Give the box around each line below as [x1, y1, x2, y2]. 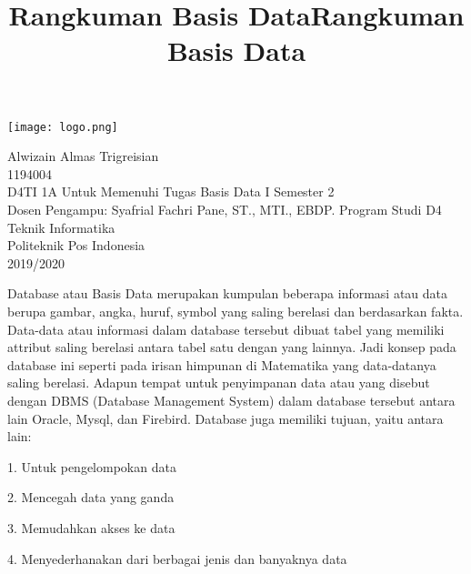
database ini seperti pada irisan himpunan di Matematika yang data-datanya [7, 355, 436, 374]
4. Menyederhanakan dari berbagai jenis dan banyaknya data [7, 549, 347, 568]
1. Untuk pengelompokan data [7, 457, 176, 476]
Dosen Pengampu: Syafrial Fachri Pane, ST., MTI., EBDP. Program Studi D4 [7, 200, 442, 218]
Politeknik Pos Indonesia [7, 236, 145, 255]
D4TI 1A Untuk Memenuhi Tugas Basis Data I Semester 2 [7, 182, 335, 201]
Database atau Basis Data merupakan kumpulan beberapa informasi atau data [7, 284, 448, 303]
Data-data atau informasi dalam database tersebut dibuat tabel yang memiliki [7, 319, 445, 338]
